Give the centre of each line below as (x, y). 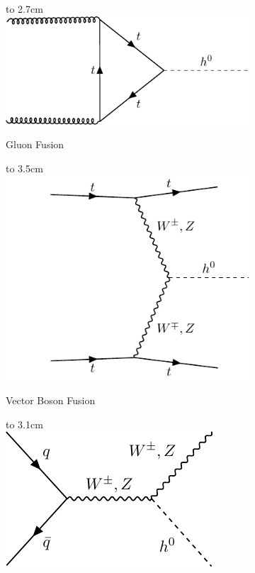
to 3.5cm (24, 168)
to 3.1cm (24, 424)
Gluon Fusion (35, 144)
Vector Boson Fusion (51, 400)
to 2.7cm (24, 9)
